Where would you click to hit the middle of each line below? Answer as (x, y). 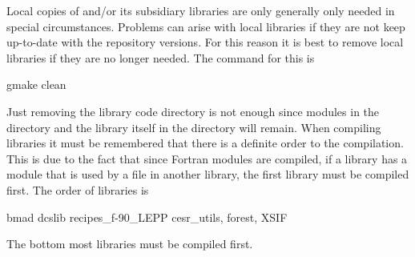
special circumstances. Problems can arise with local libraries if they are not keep (206, 26)
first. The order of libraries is (78, 189)
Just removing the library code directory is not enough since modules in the (193, 111)
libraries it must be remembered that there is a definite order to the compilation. (205, 143)
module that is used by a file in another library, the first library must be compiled (208, 174)
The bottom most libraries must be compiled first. (130, 244)
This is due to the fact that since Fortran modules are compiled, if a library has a (207, 158)
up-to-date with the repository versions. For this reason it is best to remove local (205, 42)
